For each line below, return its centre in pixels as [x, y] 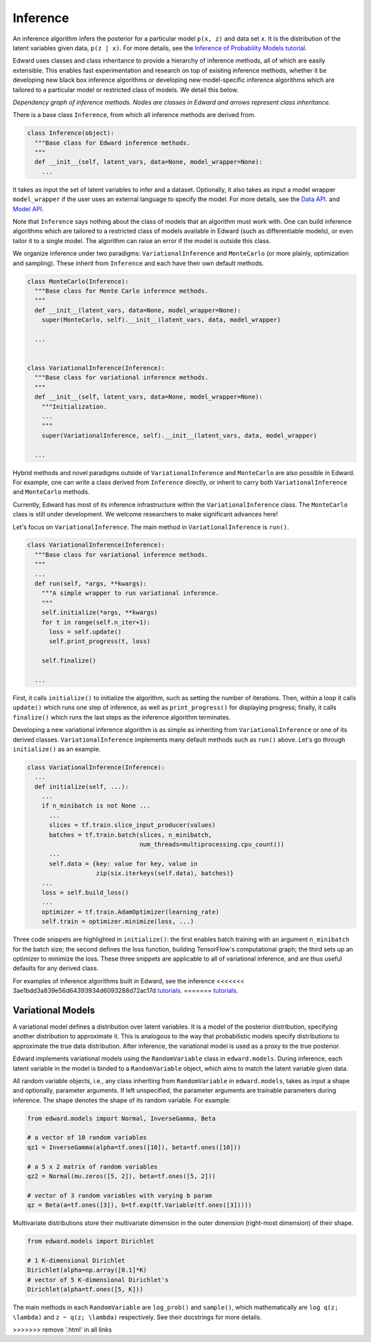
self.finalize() [69, 661]
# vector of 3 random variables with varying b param [120, 1195]
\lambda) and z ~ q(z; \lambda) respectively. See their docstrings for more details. [137, 1317]
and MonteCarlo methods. [51, 492]
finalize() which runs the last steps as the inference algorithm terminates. [122, 717]
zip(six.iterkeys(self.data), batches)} [165, 873]
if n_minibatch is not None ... [96, 806]
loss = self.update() [85, 632]
